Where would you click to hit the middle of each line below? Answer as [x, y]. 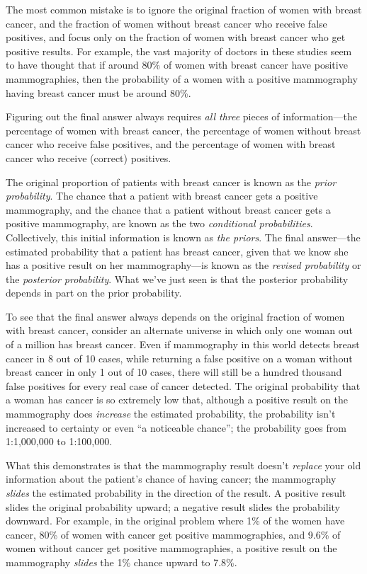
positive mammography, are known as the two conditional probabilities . [159, 223]
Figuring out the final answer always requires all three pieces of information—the [181, 116]
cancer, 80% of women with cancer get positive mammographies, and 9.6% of [173, 534]
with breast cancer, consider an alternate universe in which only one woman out [180, 330]
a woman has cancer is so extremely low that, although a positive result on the [177, 400]
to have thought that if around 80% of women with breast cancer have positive [177, 65]
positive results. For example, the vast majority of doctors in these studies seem [179, 51]
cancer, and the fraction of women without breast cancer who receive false [166, 23]
